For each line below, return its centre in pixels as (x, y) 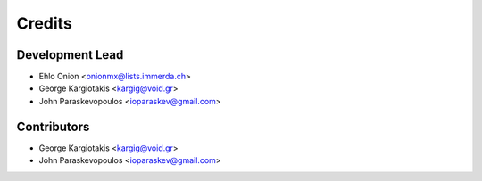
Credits (45, 23)
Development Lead (70, 55)
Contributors (53, 126)
